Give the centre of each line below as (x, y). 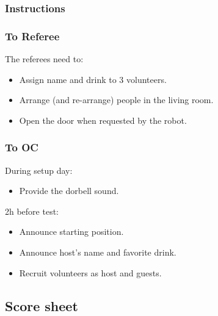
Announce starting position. (71, 232)
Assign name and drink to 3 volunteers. (93, 79)
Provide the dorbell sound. (69, 191)
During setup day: (39, 170)
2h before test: (32, 211)
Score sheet (42, 305)
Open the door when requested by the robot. (103, 120)
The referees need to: (44, 59)
